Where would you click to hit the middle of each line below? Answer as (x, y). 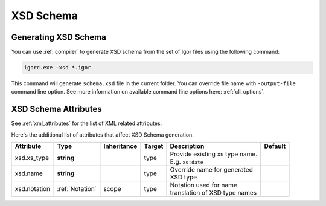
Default (275, 146)
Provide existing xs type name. (214, 154)
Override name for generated (211, 170)
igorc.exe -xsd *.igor (57, 68)
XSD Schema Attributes (56, 109)
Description (187, 146)
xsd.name (29, 173)
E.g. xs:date (187, 162)
